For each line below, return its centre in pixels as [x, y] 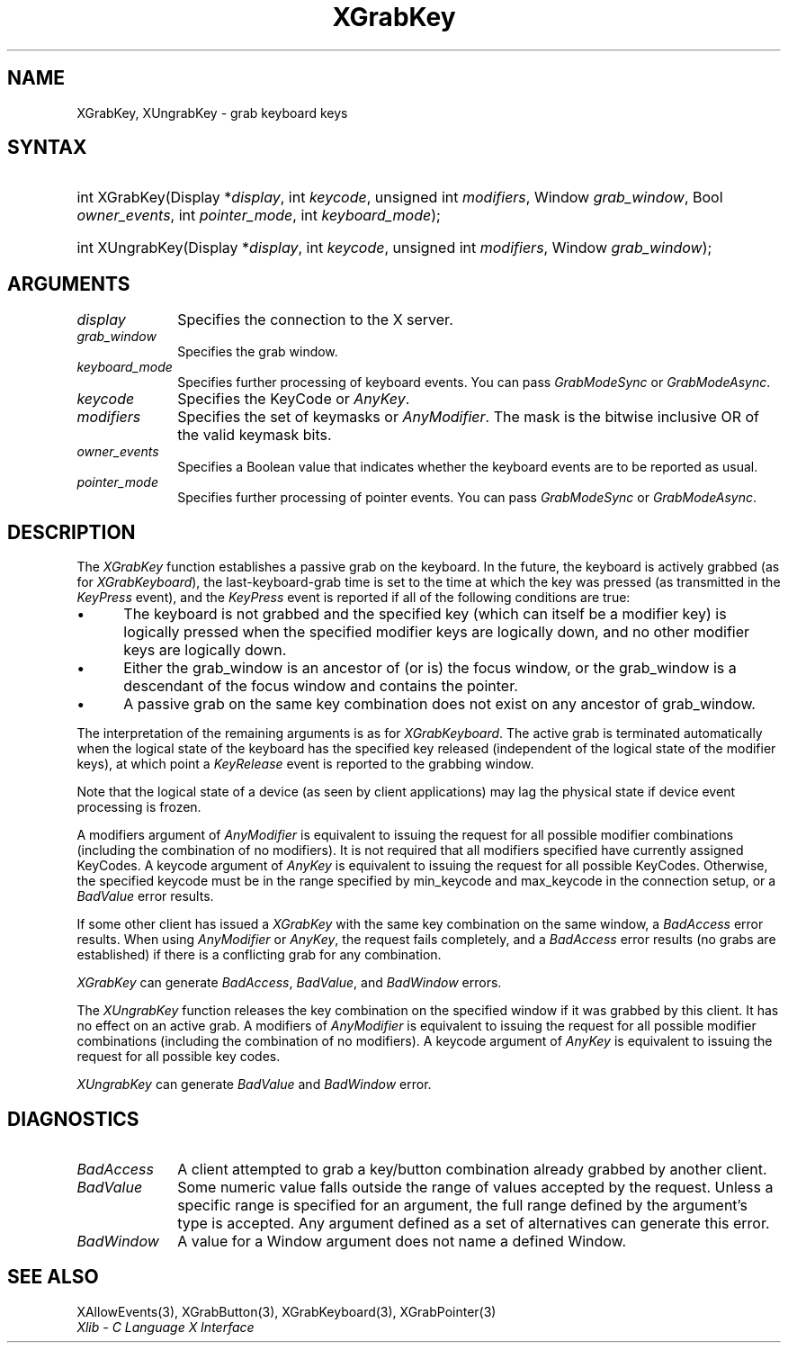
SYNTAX [47, 148]
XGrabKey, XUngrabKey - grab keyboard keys [212, 112]
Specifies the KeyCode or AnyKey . [294, 399]
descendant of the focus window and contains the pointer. [321, 686]
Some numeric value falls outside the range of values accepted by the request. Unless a [475, 1187]
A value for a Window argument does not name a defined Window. [402, 1241]
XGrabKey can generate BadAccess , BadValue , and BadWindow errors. [289, 983]
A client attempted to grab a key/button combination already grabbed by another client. [472, 1169]
